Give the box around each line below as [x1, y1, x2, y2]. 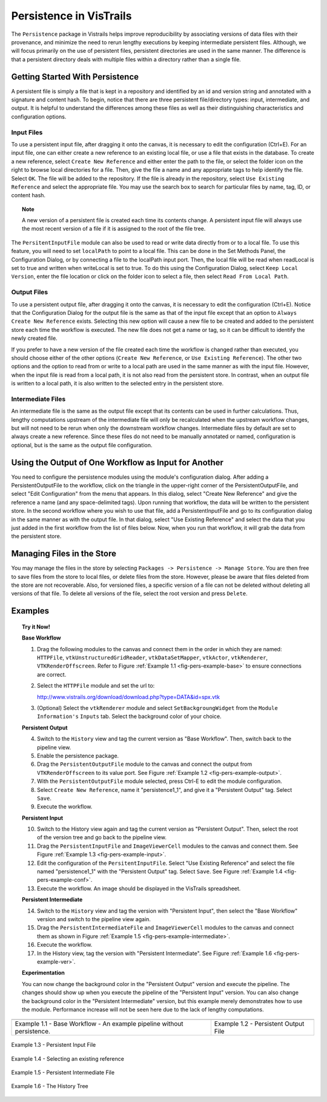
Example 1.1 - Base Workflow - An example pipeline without [15, 1019, 184, 1028]
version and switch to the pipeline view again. [37, 916, 151, 922]
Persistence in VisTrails [11, 9, 132, 22]
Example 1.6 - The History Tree [11, 1083, 88, 1090]
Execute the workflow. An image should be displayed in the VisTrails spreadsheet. [37, 885, 241, 892]
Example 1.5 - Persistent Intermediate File [11, 1069, 115, 1077]
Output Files [11, 288, 48, 297]
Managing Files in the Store [11, 549, 116, 559]
